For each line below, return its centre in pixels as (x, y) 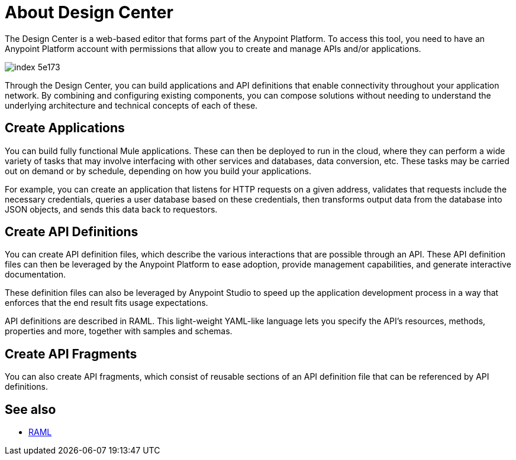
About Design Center (89, 12)
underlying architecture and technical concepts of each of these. (131, 105)
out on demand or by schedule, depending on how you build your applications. (158, 171)
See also (30, 409)
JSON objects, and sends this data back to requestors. (111, 209)
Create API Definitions (72, 232)
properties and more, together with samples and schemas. (119, 331)
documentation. (36, 275)
